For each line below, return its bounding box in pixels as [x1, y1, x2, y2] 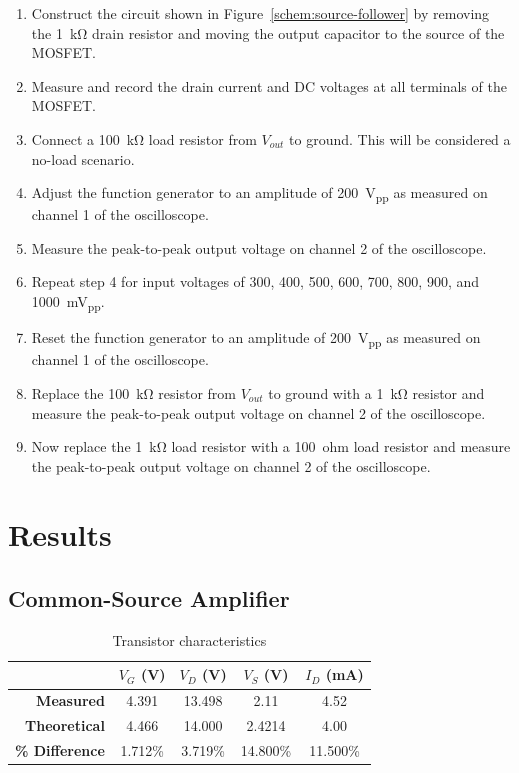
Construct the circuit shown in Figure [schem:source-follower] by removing [31, 3, 490, 23]
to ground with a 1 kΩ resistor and [268, 382, 485, 403]
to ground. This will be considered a [289, 128, 511, 149]
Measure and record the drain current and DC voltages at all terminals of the [31, 75, 507, 96]
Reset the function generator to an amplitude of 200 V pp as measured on [31, 327, 481, 350]
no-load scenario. [31, 148, 135, 169]
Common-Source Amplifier [8, 583, 290, 614]
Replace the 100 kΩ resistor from [31, 382, 237, 403]
